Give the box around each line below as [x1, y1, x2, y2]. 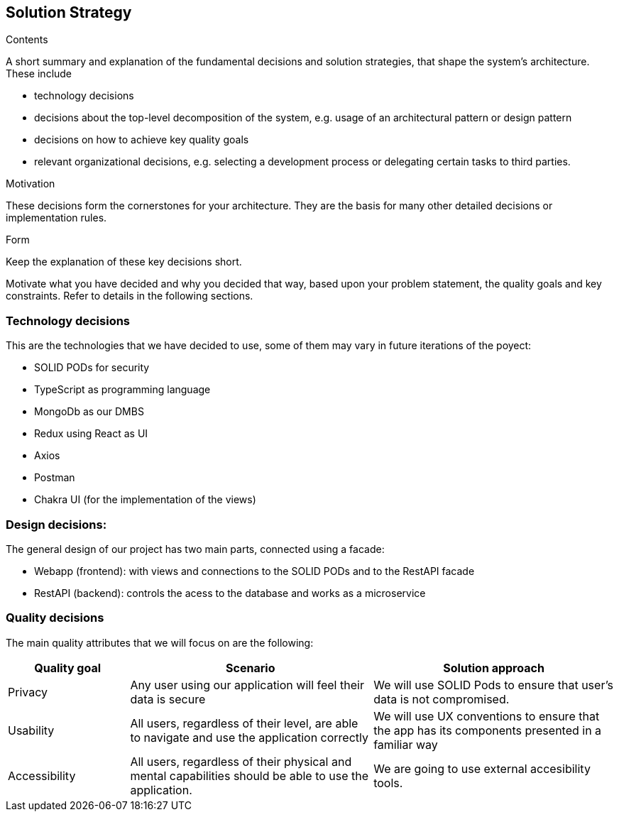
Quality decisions [6, 610, 104, 625]
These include [6, 67, 72, 80]
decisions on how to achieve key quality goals [34, 133, 249, 146]
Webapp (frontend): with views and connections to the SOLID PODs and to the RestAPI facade [34, 564, 475, 577]
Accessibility [8, 768, 76, 783]
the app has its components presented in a [373, 723, 602, 738]
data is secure [130, 691, 206, 706]
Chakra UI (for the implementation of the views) [34, 493, 256, 506]
